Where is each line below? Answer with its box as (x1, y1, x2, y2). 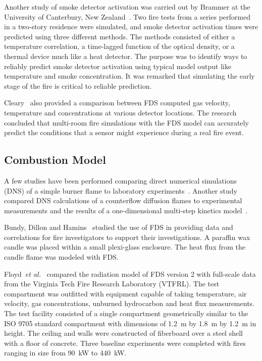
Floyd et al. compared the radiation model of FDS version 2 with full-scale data (4, 268, 256, 279)
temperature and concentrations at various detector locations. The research (4, 107, 237, 117)
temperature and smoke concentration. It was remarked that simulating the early (4, 71, 255, 81)
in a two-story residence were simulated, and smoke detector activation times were (4, 21, 258, 32)
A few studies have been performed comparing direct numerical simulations (4, 175, 237, 186)
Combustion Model (4, 152, 106, 167)
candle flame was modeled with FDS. (4, 252, 119, 262)
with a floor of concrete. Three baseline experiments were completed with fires (4, 337, 246, 348)
